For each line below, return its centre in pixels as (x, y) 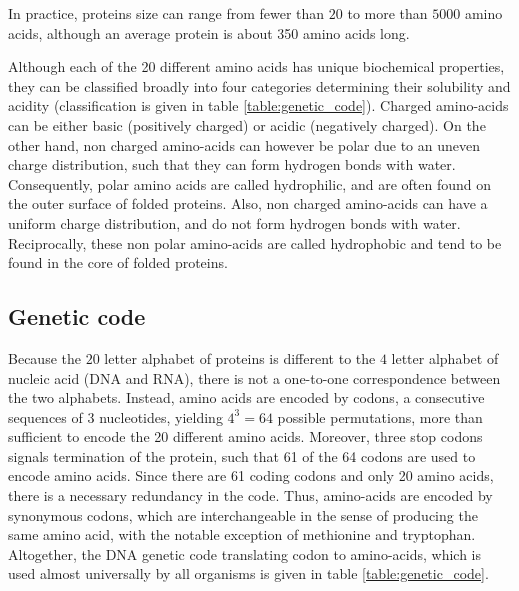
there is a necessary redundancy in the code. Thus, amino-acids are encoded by (250, 495)
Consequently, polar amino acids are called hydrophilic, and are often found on (249, 183)
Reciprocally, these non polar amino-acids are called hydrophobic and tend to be (255, 242)
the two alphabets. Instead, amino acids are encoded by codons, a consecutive (246, 397)
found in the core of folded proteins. (118, 262)
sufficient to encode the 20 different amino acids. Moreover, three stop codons (245, 436)
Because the (44, 357)
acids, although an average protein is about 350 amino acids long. (209, 32)
